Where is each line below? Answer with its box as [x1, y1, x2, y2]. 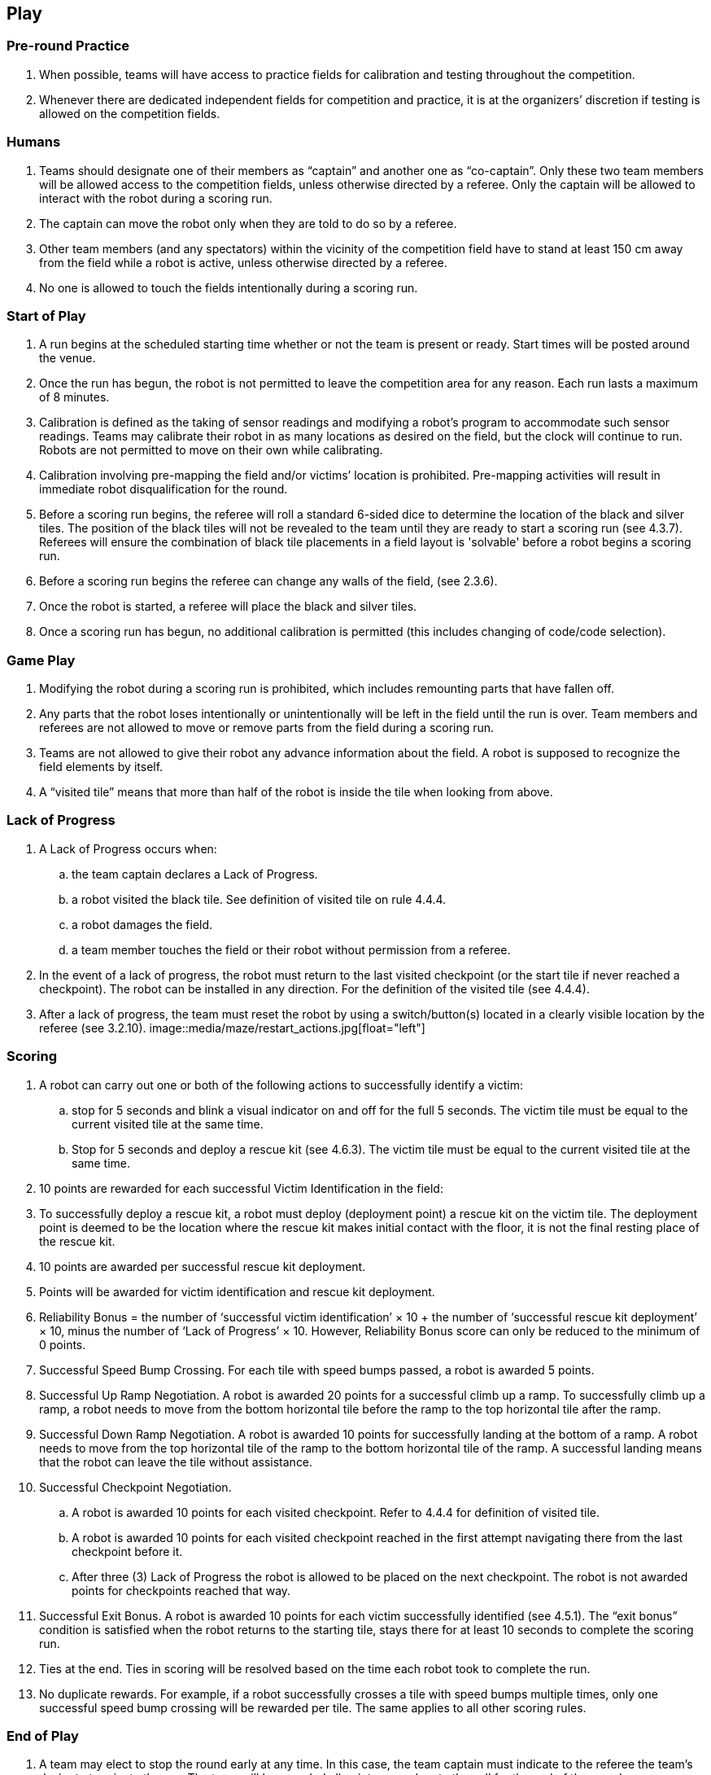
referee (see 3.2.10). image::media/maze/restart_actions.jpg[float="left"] [39, 1020, 425, 1035]
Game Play [7, 651, 76, 668]
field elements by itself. [39, 760, 164, 774]
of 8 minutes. [39, 390, 110, 405]
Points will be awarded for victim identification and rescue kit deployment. [39, 1284, 435, 1299]
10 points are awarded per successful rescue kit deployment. [39, 1259, 366, 1273]
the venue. [39, 351, 96, 366]
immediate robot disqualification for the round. [39, 482, 288, 497]
